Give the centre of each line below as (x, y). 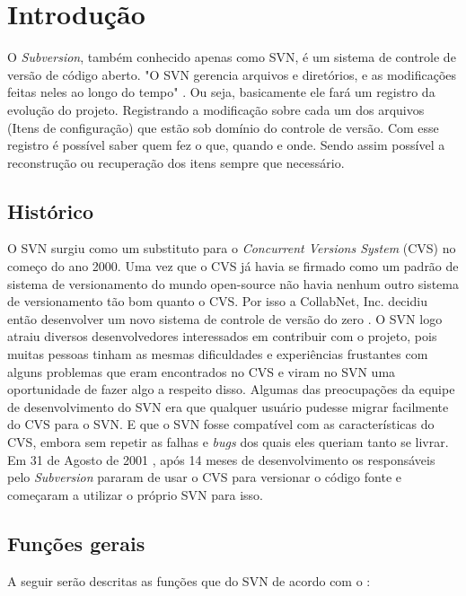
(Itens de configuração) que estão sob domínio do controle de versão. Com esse (223, 127)
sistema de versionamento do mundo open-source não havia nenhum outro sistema (233, 283)
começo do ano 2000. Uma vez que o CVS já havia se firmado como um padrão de (233, 266)
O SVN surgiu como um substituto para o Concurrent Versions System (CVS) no (232, 248)
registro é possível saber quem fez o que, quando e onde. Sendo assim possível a (226, 145)
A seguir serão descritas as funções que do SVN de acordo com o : (189, 580)
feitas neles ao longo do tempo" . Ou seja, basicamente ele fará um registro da (221, 92)
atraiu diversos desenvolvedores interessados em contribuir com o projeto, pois (222, 336)
